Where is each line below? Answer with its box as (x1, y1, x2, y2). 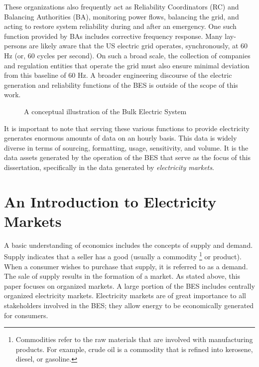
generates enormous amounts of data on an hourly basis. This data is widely (4, 133, 237, 143)
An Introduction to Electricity (4, 191, 217, 211)
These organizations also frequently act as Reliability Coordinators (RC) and (4, 1, 239, 11)
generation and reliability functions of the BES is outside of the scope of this (4, 79, 238, 90)
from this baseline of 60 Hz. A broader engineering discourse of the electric (4, 70, 232, 80)
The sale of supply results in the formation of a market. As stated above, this (4, 271, 240, 281)
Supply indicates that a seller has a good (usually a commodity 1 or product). (4, 250, 242, 262)
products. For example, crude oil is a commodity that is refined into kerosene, (15, 344, 253, 354)
